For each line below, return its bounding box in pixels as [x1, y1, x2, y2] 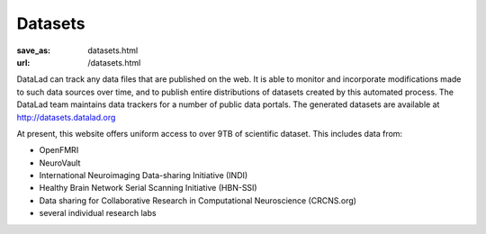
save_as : [16, 45, 51, 56]
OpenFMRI [39, 145, 79, 156]
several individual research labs [39, 208, 157, 219]
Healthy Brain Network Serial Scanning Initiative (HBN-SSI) [39, 183, 257, 193]
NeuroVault [39, 157, 81, 168]
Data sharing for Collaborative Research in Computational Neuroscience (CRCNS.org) [39, 194, 357, 206]
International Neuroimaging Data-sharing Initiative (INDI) [39, 170, 248, 181]
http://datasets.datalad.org [16, 112, 116, 122]
